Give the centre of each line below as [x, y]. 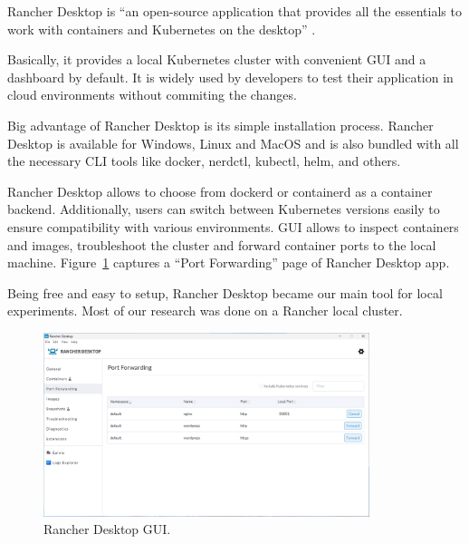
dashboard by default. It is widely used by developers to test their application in [230, 77]
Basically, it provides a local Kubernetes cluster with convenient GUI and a [217, 59]
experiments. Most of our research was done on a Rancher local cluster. [205, 311]
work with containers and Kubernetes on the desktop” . [162, 29]
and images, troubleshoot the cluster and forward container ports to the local [222, 244]
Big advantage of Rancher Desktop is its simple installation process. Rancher [220, 125]
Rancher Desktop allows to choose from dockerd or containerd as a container [220, 191]
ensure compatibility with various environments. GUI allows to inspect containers [233, 226]
